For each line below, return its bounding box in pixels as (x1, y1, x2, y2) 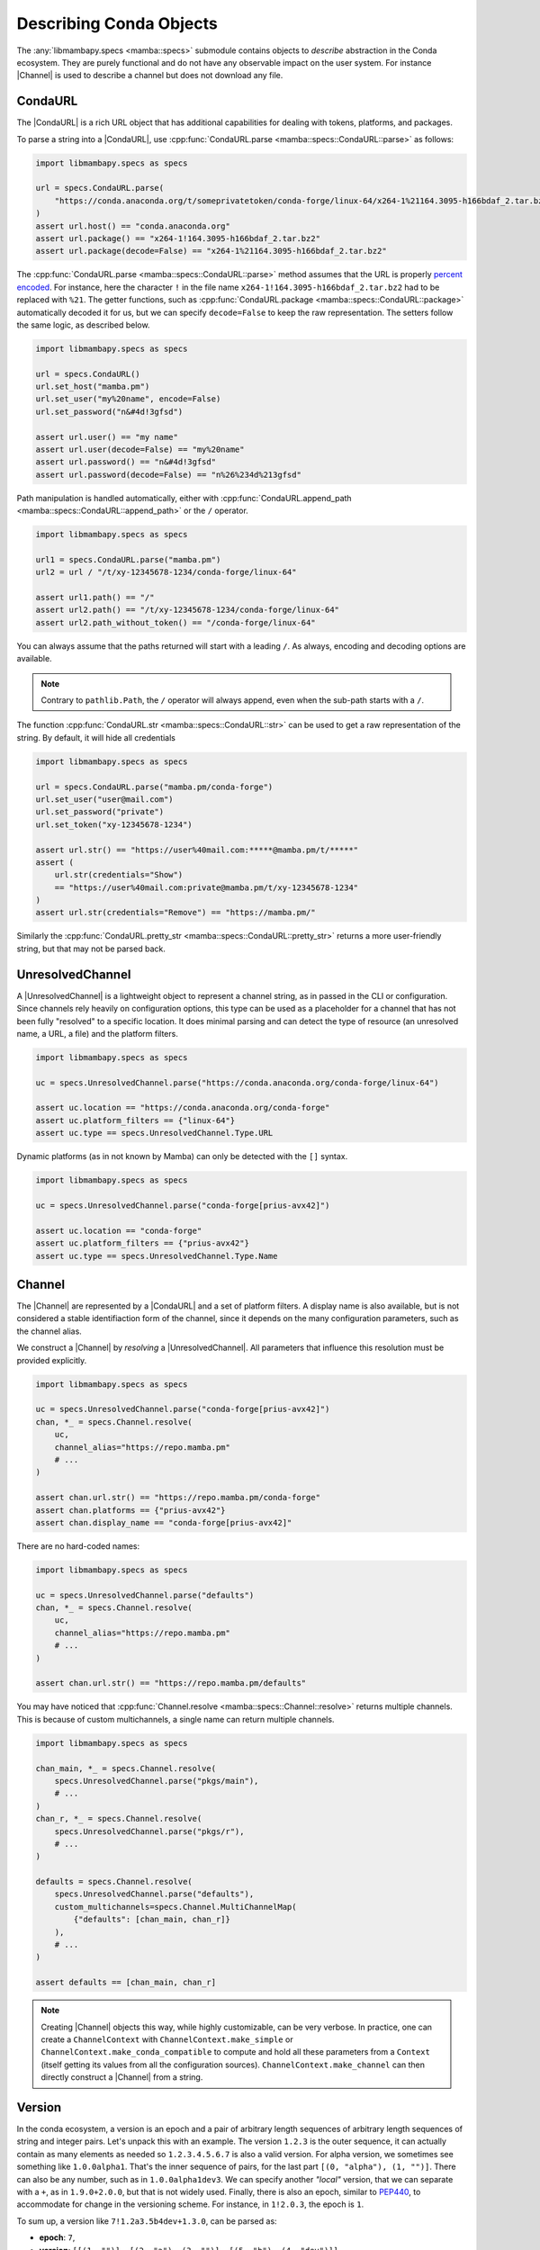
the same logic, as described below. (16, 319, 150, 330)
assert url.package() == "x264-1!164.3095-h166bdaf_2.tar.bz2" (35, 233, 321, 243)
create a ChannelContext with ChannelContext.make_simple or (40, 2034, 293, 2045)
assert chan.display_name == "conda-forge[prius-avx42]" (35, 1517, 292, 1527)
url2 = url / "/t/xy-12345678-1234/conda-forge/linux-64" (35, 567, 297, 578)
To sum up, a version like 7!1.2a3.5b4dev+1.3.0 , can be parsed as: (16, 2215, 278, 2227)
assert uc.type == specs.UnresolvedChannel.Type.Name (35, 1251, 278, 1261)
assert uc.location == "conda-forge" (35, 1225, 202, 1236)
